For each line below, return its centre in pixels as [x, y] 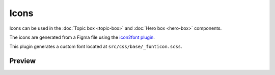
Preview [23, 61]
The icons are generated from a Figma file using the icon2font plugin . [82, 37]
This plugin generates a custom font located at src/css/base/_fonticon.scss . [96, 47]
